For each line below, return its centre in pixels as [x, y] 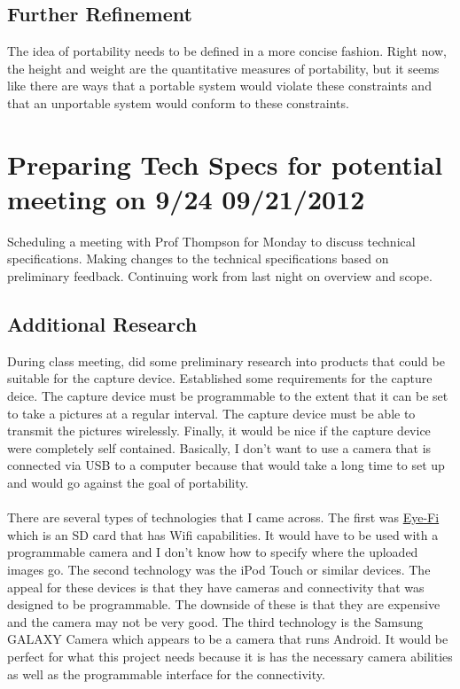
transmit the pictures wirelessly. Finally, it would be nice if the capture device [219, 431]
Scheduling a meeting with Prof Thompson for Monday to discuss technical [211, 241]
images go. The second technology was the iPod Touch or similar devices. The [219, 569]
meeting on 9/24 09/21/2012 [186, 198]
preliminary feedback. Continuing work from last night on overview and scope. [220, 276]
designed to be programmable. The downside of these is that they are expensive [224, 604]
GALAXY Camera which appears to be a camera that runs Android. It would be [228, 639]
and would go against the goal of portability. [128, 483]
